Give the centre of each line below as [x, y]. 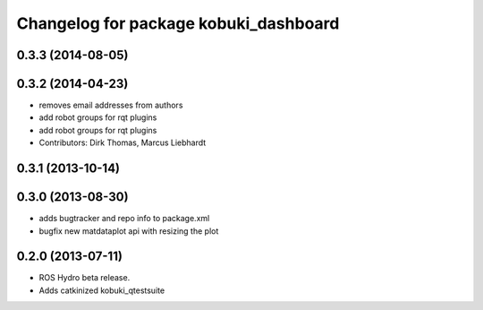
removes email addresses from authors [111, 105]
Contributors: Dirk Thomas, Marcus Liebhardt [123, 142]
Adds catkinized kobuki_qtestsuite [102, 290]
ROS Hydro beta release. [85, 278]
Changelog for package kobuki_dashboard [178, 23]
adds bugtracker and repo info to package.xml [124, 219]
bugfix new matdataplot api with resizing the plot [129, 231]
